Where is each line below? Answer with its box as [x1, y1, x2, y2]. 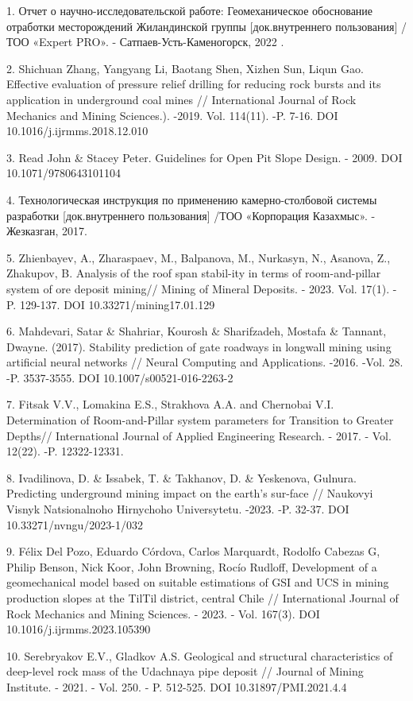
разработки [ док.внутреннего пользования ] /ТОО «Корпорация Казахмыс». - [6, 207, 376, 223]
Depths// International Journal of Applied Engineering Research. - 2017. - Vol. [6, 427, 392, 443]
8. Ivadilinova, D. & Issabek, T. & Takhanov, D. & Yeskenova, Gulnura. [6, 469, 357, 486]
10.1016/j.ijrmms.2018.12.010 [6, 122, 149, 139]
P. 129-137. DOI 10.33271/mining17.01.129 [6, 296, 215, 312]
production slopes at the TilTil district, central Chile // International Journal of [6, 590, 399, 606]
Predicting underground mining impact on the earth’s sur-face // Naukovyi [6, 485, 373, 502]
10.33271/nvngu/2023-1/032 [6, 516, 143, 533]
